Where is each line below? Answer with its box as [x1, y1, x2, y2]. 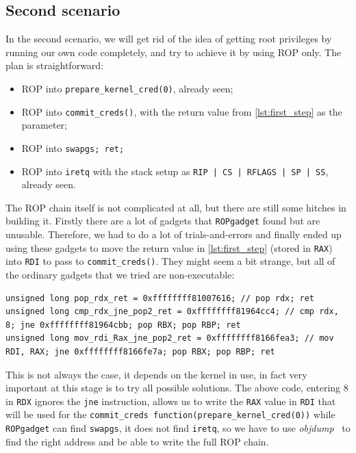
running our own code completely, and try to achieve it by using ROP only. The [5, 44, 342, 59]
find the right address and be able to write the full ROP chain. [5, 434, 269, 448]
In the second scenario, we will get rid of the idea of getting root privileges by [5, 31, 332, 46]
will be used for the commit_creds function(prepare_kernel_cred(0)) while [5, 407, 335, 422]
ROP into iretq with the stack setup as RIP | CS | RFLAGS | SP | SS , [21, 164, 329, 178]
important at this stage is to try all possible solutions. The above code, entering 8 [5, 380, 348, 395]
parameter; [21, 118, 67, 132]
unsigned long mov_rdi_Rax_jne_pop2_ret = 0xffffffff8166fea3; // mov [5, 333, 334, 344]
